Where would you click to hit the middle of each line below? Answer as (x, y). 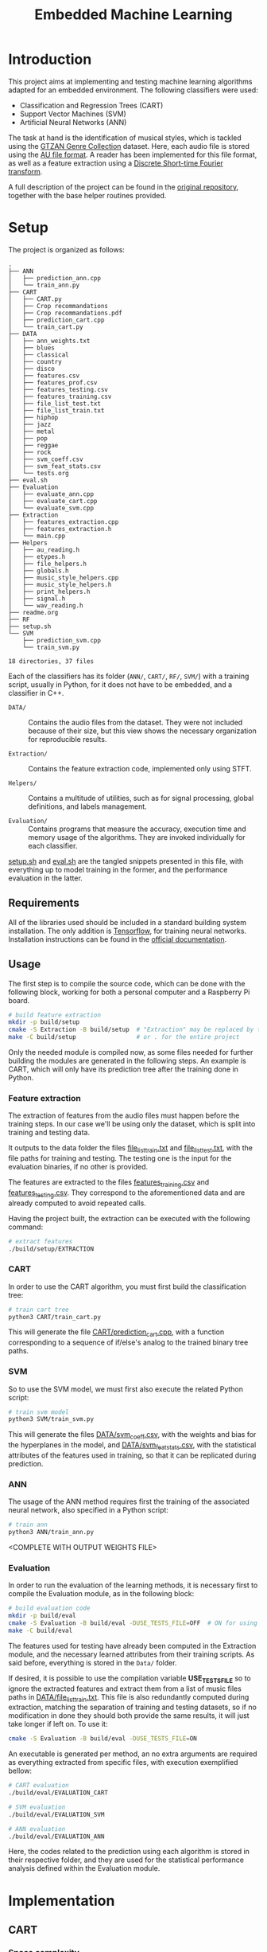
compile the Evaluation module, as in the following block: (101, 1594)
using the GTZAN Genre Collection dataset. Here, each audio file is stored (129, 146)
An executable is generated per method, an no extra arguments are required (133, 1754)
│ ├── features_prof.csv (53, 383)
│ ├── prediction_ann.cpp (55, 278)
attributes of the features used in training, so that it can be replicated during (132, 1455)
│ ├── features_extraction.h (60, 529)
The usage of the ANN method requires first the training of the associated (129, 1501)
